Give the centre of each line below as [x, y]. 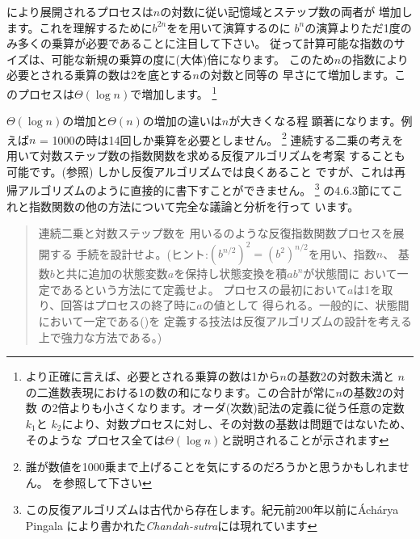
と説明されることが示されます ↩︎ [305, 439]
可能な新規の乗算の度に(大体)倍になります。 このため [193, 59]
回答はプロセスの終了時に [129, 305]
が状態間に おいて [350, 274]
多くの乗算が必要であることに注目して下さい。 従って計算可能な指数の [206, 43]
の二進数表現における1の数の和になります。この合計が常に [181, 392]
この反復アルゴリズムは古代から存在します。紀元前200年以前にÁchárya [212, 510]
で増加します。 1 [174, 92]
